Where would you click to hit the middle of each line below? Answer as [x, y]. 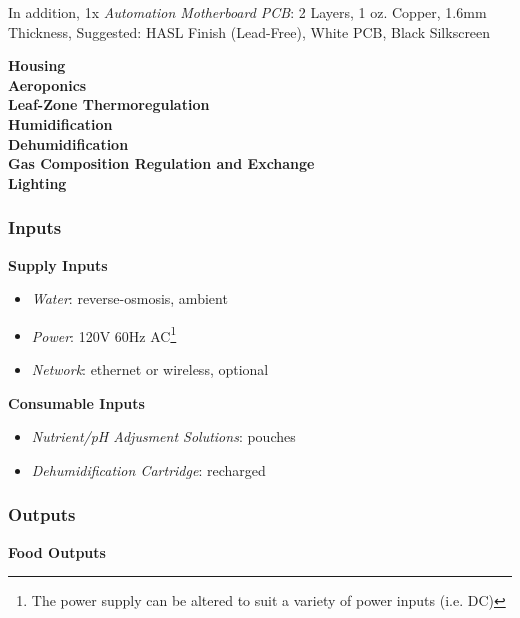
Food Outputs [57, 551]
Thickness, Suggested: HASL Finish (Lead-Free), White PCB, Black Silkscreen [249, 31]
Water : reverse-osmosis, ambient [129, 298]
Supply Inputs [58, 264]
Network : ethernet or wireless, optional [150, 369]
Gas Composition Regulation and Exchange [161, 163]
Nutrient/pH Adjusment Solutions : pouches [163, 436]
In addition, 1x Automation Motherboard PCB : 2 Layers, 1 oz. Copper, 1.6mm [247, 12]
